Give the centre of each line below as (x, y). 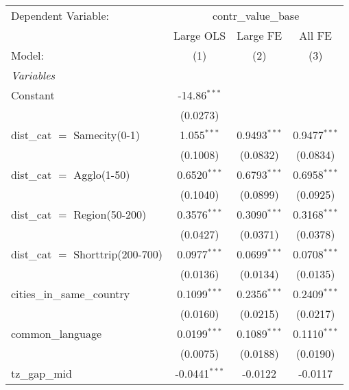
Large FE (260, 35)
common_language (57, 333)
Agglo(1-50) (102, 174)
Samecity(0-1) (107, 135)
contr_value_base (256, 15)
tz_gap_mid (41, 373)
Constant (33, 95)
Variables (33, 75)
